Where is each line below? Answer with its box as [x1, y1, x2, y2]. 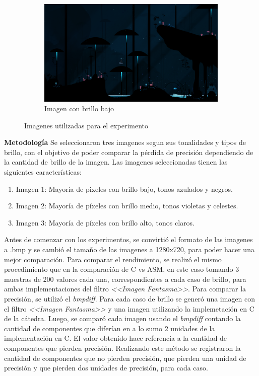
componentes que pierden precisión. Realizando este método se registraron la [4, 342, 241, 353]
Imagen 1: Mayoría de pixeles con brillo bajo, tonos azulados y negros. [16, 183, 233, 194]
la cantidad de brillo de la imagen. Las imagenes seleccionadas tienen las [4, 157, 228, 167]
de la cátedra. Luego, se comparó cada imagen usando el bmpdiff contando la [4, 313, 241, 324]
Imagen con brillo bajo [44, 103, 114, 114]
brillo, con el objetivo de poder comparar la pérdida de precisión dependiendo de [4, 146, 253, 157]
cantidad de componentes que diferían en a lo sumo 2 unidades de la [4, 323, 215, 333]
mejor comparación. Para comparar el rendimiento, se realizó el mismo [4, 254, 222, 264]
